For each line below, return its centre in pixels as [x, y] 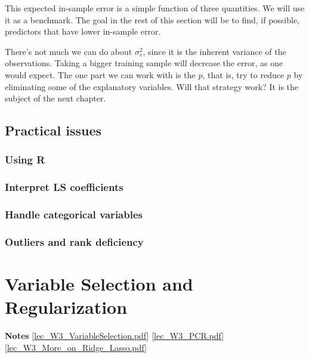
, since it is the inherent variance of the [214, 51]
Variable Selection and [99, 284]
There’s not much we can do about [69, 51]
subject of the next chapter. [55, 98]
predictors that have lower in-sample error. [83, 31]
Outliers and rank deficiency [74, 241]
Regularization [66, 307]
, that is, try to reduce [243, 74]
